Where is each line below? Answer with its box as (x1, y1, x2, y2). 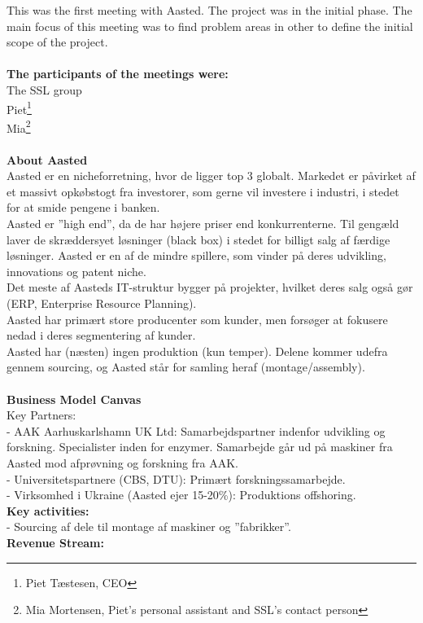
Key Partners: (7, 406, 76, 423)
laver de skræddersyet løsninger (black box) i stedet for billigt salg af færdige (7, 230, 390, 248)
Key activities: (7, 502, 89, 519)
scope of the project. (7, 33, 108, 50)
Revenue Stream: (7, 533, 104, 551)
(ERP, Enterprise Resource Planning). (7, 295, 197, 311)
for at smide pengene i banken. (7, 199, 160, 216)
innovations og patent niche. (7, 262, 146, 279)
